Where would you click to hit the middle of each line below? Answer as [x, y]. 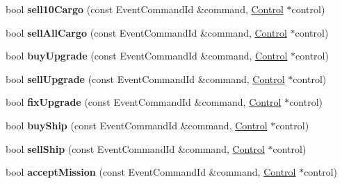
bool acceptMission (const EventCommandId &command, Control [151, 172]
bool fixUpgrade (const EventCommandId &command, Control [144, 102]
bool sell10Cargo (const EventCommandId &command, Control [145, 9]
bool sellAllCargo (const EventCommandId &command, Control [146, 32]
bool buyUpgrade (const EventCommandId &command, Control [147, 56]
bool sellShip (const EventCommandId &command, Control [135, 148]
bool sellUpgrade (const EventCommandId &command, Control [145, 79]
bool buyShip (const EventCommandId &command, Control [137, 125]
